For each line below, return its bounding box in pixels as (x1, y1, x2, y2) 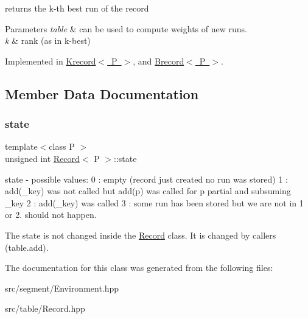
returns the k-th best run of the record (5, 2, 149, 14)
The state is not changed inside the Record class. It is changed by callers (5, 228, 276, 241)
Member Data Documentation (5, 84, 199, 103)
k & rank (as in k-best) (5, 34, 91, 47)
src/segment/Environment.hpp (5, 281, 119, 294)
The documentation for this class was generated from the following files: (5, 261, 273, 274)
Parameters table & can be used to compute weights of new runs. (5, 22, 247, 35)
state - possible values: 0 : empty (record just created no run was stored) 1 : (5, 172, 289, 185)
